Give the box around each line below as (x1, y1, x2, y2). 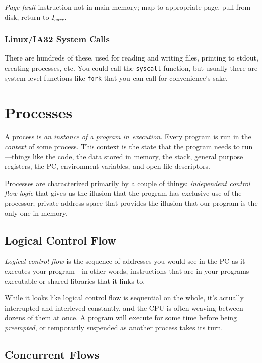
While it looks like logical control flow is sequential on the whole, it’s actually (5, 292, 244, 303)
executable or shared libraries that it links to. (5, 275, 145, 286)
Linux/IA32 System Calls (5, 33, 110, 45)
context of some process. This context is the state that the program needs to (5, 141, 240, 152)
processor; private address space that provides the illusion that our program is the (5, 198, 258, 208)
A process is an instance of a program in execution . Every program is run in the (5, 131, 251, 142)
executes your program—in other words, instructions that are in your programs (5, 265, 249, 276)
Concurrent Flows (5, 346, 100, 362)
